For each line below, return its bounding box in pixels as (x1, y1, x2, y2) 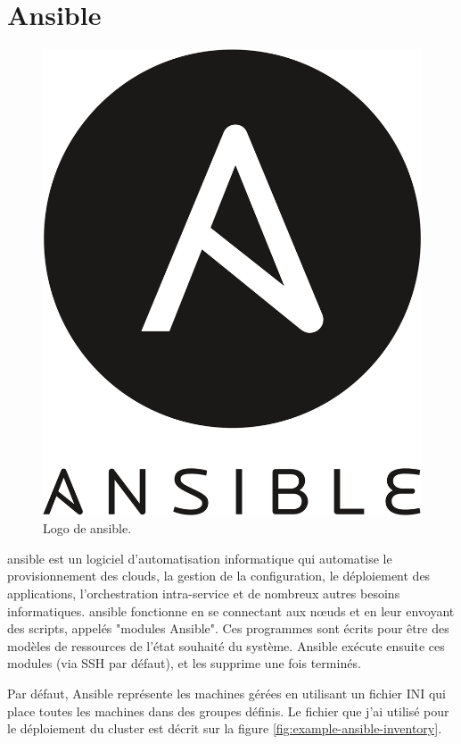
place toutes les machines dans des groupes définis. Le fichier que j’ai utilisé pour (7, 701, 449, 720)
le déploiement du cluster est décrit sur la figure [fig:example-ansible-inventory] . (7, 719, 442, 738)
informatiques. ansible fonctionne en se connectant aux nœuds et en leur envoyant (7, 601, 455, 620)
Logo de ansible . (43, 519, 132, 538)
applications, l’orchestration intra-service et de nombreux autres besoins (7, 583, 400, 602)
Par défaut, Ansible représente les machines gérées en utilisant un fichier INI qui (7, 683, 446, 702)
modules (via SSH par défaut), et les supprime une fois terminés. (7, 654, 361, 673)
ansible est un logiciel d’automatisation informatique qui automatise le (7, 548, 392, 567)
